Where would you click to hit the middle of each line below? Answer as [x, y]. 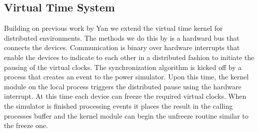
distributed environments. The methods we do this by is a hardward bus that [122, 37]
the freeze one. [26, 125]
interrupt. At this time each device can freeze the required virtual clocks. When [125, 96]
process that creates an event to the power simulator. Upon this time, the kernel [127, 77]
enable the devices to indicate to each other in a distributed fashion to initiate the [129, 57]
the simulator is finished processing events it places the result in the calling [118, 105]
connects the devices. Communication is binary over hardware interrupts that [122, 47]
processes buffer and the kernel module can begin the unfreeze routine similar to [126, 115]
